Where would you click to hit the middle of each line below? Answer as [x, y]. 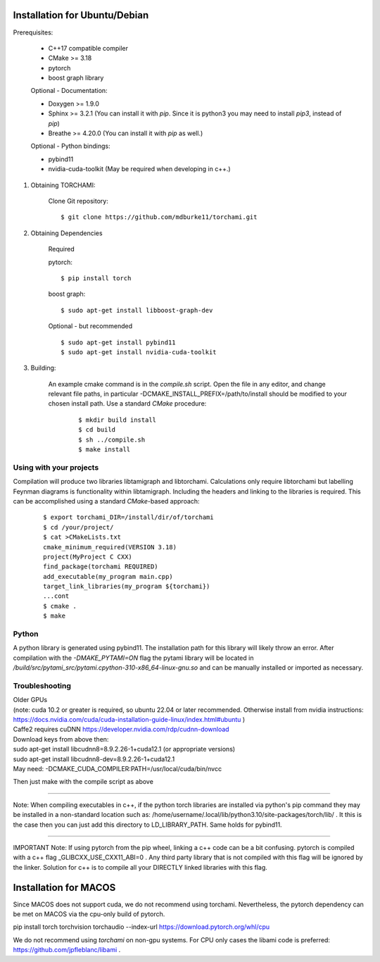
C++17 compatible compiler [88, 48]
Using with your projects [56, 467]
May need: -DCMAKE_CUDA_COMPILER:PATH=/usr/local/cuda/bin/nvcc [117, 769]
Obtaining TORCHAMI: [63, 185]
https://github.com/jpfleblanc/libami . [67, 950]
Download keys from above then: [61, 739]
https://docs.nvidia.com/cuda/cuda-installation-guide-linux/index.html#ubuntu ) [129, 720]
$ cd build [97, 430]
